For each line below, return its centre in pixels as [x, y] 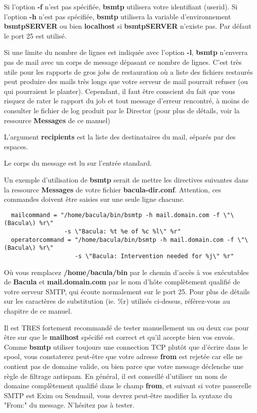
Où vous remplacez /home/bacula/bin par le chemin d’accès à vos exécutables [127, 272]
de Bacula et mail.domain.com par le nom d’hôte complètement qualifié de [122, 282]
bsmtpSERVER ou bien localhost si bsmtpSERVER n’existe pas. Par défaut [128, 26]
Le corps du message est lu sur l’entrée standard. [78, 163]
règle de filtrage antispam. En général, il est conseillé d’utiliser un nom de [116, 376]
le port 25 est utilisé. [35, 35]
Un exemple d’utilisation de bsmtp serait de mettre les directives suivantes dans [126, 179]
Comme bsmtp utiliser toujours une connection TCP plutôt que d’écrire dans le [126, 346]
